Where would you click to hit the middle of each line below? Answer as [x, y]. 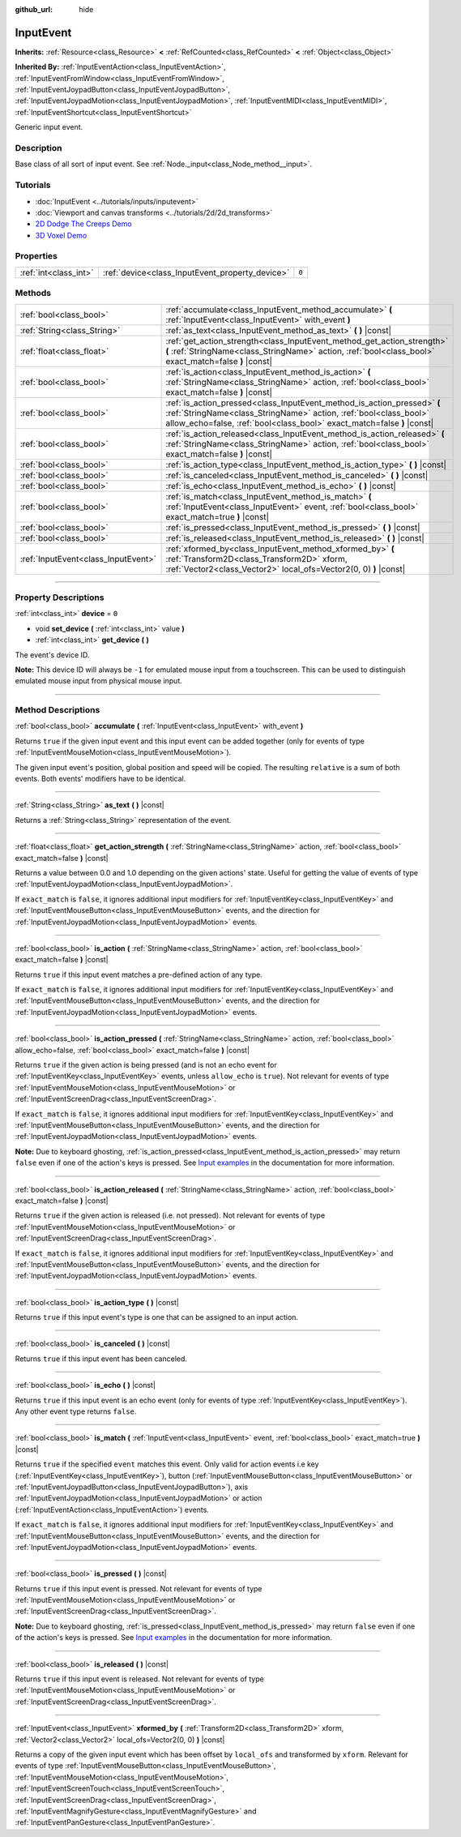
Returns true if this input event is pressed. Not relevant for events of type [139, 1588]
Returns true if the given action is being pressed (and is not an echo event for [146, 1065]
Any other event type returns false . [76, 1411]
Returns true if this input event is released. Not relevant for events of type [140, 1679]
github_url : [34, 9]
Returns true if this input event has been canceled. [101, 1359]
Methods [33, 293]
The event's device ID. [52, 655]
